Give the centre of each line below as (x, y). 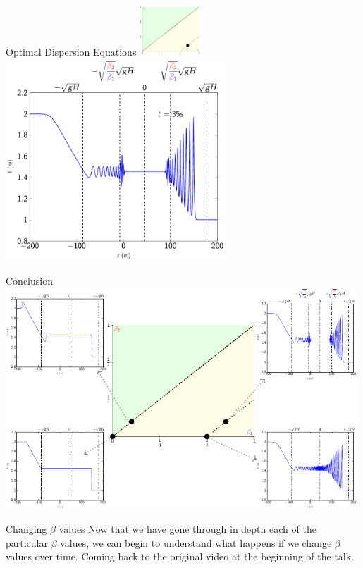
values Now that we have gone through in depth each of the (187, 529)
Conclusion (29, 281)
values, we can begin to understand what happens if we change (196, 542)
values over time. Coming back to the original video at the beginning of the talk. (180, 556)
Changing (26, 529)
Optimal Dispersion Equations (71, 52)
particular (27, 542)
